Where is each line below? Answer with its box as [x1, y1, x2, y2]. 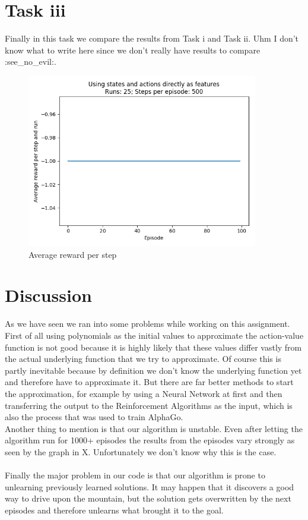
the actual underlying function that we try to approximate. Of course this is [5, 352, 281, 365]
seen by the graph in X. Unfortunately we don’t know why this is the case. [5, 445, 277, 458]
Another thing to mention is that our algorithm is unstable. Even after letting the [5, 422, 303, 434]
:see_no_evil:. [5, 55, 56, 68]
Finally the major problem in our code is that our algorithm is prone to [5, 469, 265, 481]
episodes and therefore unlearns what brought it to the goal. [5, 503, 224, 516]
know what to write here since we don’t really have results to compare [5, 43, 261, 56]
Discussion [5, 283, 92, 307]
